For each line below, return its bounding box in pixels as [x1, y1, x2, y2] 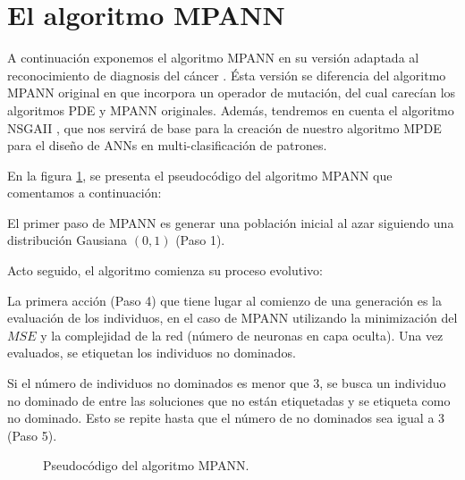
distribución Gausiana [7, 231, 128, 249]
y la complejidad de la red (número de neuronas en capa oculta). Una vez [40, 325, 444, 344]
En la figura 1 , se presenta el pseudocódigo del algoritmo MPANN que [7, 165, 393, 184]
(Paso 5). [7, 425, 57, 444]
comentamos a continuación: [7, 183, 162, 202]
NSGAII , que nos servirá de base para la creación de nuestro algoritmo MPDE [7, 118, 442, 137]
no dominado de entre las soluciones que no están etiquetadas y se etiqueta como [7, 391, 451, 409]
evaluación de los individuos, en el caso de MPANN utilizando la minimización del [7, 308, 458, 327]
